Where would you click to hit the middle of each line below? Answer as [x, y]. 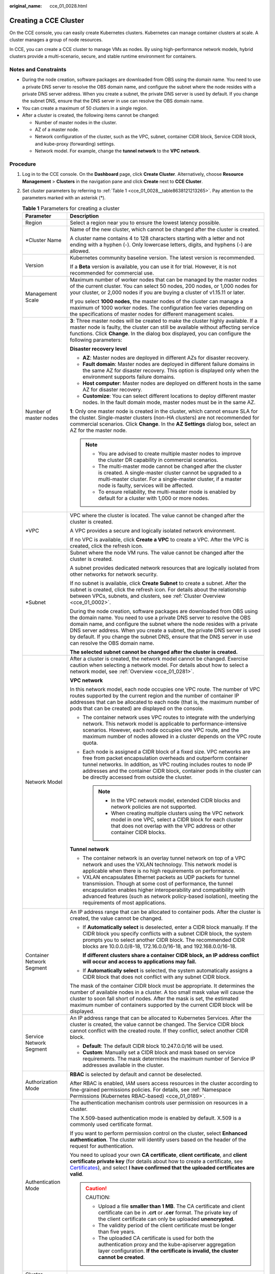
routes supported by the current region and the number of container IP [154, 696]
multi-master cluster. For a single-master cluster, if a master [170, 479]
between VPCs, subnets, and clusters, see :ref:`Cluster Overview [148, 596]
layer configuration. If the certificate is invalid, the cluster [168, 1251]
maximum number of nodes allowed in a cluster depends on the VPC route [172, 736]
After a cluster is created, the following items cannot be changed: [91, 115]
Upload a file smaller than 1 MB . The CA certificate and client [171, 1206]
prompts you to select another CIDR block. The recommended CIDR [163, 940]
